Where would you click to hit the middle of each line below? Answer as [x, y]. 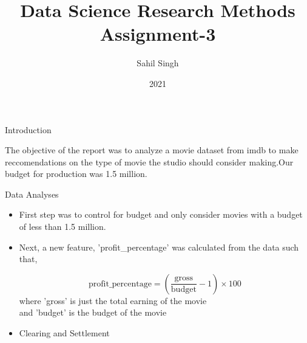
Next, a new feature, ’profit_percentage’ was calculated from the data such [159, 247]
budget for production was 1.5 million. [76, 174]
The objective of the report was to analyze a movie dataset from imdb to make [152, 150]
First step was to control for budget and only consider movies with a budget [161, 214]
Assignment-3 [158, 34]
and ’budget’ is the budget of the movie [93, 312]
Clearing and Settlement [64, 333]
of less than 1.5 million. [62, 227]
